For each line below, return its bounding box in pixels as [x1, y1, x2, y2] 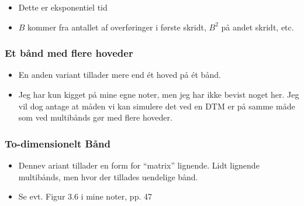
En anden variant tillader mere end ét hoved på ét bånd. [18, 68, 221, 81]
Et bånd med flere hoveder [5, 46, 133, 60]
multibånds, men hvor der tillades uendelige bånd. [18, 170, 198, 183]
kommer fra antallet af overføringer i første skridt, [27, 20, 206, 33]
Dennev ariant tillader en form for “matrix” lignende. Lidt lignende [18, 159, 260, 171]
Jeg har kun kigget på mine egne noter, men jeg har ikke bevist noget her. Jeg [18, 88, 299, 100]
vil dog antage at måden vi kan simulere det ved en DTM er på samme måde [18, 99, 295, 112]
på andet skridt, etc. [221, 20, 294, 33]
